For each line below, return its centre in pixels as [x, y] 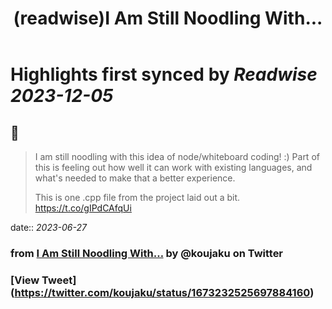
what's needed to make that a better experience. [135, 178]
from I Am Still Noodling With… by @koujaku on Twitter [147, 253]
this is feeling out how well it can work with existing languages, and [173, 167]
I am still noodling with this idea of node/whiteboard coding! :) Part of [177, 156]
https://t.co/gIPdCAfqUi [83, 208]
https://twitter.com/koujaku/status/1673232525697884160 [162, 292]
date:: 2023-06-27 [48, 227]
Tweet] [59, 280]
